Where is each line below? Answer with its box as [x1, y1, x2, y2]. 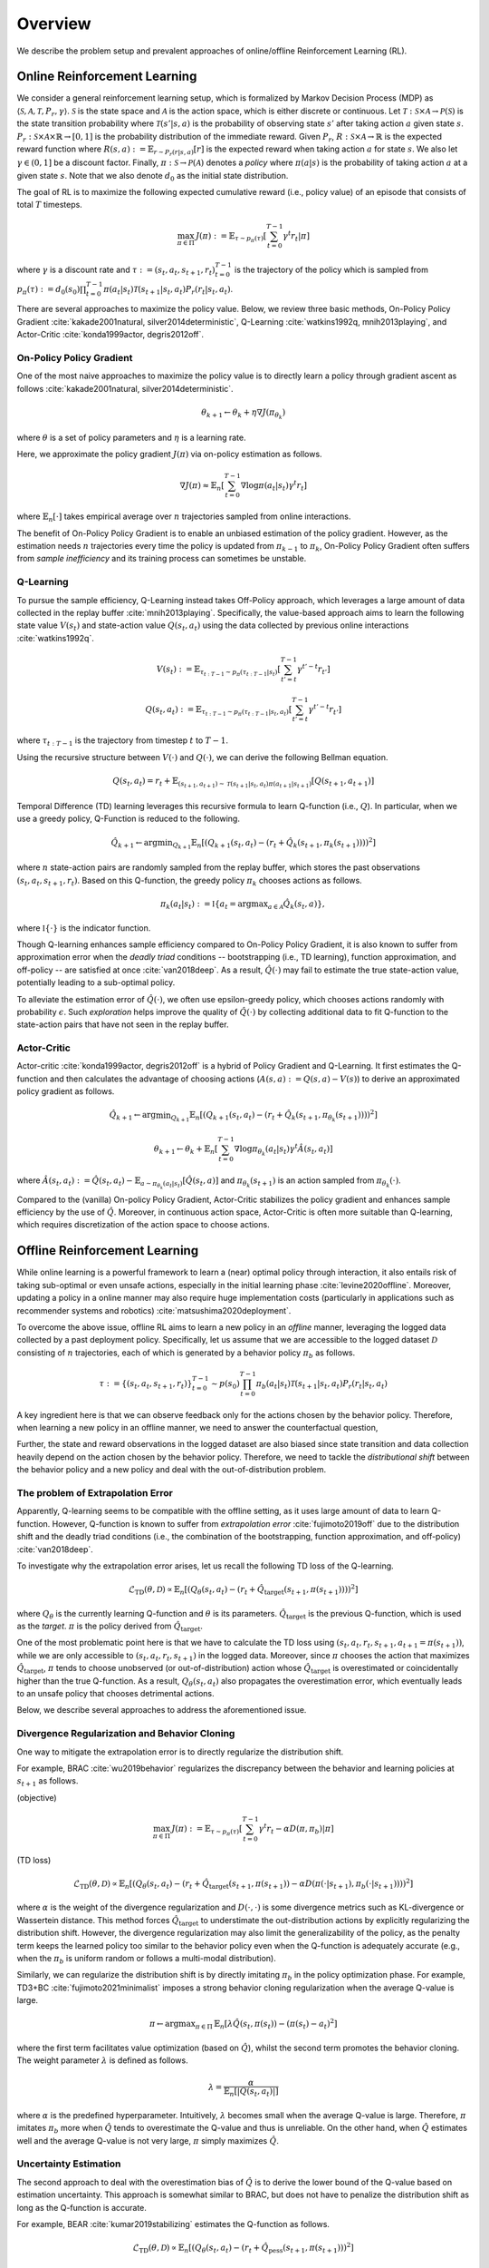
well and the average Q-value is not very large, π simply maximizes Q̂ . [16, 2135, 280, 2146]
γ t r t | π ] [282, 229, 310, 243]
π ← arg [149, 2019, 179, 2029]
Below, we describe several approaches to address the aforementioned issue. [16, 1705, 307, 1716]
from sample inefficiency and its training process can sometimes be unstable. [16, 553, 307, 564]
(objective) [16, 1792, 58, 1803]
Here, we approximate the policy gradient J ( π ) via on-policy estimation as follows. [16, 449, 322, 460]
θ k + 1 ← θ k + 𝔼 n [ [153, 1144, 218, 1157]
